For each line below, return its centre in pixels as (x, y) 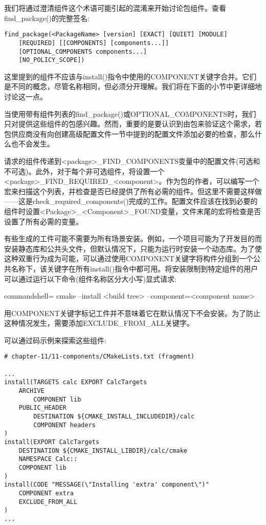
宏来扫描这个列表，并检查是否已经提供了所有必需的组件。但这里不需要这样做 (133, 191)
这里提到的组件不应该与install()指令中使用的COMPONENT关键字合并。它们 (130, 76)
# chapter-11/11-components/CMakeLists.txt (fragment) (99, 357)
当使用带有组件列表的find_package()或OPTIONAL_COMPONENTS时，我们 (130, 113)
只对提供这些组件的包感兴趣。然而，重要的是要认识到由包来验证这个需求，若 (133, 124)
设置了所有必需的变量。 (43, 221)
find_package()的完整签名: (47, 18)
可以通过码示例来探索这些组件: (55, 340)
